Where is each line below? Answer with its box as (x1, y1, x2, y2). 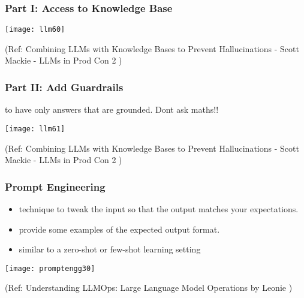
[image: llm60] (5, 25, 65, 34)
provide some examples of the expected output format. (19, 222, 220, 235)
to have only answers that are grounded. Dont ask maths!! (5, 103, 219, 116)
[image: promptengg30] (5, 264, 95, 273)
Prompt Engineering (5, 179, 106, 194)
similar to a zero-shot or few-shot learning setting (19, 243, 201, 255)
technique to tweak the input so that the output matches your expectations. (19, 202, 299, 215)
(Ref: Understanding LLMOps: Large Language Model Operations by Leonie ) (5, 281, 293, 294)
